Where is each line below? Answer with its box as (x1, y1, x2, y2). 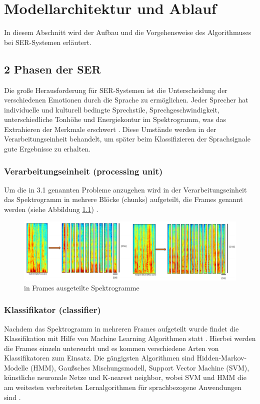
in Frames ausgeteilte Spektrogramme (24, 282, 139, 292)
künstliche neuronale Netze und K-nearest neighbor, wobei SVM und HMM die (4, 372, 246, 382)
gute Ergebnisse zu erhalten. (4, 143, 91, 154)
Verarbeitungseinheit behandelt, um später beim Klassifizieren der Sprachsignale (4, 133, 250, 144)
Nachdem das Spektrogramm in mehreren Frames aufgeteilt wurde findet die (4, 323, 239, 333)
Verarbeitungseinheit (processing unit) (4, 164, 163, 177)
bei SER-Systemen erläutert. (4, 36, 91, 47)
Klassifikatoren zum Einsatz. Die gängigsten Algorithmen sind (4, 352, 194, 363)
